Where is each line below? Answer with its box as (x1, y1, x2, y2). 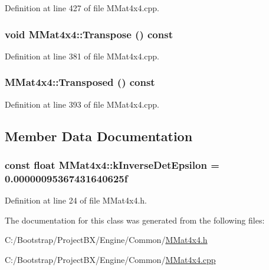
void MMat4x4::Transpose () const (5, 26, 173, 41)
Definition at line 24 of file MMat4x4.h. (5, 194, 147, 206)
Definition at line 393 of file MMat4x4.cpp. (5, 98, 159, 110)
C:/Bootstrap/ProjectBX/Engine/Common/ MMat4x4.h (5, 234, 208, 246)
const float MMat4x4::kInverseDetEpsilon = (5, 157, 219, 172)
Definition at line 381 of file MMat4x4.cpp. (5, 49, 159, 62)
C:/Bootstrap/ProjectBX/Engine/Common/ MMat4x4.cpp (5, 253, 216, 265)
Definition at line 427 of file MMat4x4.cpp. (5, 2, 159, 14)
